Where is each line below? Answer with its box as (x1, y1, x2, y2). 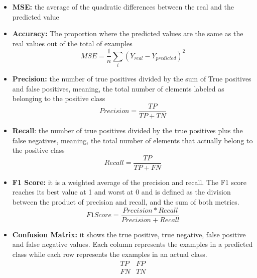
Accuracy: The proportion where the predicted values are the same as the (12, 28, 243, 39)
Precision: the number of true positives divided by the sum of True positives (12, 73, 251, 84)
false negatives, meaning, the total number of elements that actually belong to (12, 135, 253, 145)
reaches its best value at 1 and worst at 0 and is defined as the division (12, 187, 231, 197)
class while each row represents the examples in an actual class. (12, 248, 207, 259)
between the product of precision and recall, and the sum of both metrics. (12, 197, 239, 207)
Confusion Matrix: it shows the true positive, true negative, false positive (12, 229, 246, 239)
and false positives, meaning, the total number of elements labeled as (12, 83, 224, 94)
